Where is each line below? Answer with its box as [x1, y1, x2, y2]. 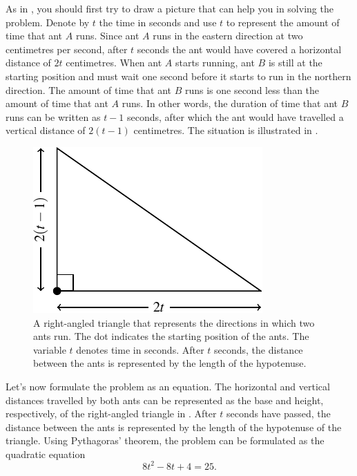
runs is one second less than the [184, 82, 320, 97]
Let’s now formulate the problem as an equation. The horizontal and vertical [6, 379, 330, 393]
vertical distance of [6, 123, 86, 137]
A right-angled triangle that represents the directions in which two [33, 315, 315, 330]
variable [33, 342, 66, 356]
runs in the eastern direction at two [153, 28, 303, 43]
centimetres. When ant [66, 55, 162, 70]
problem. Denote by [6, 15, 90, 29]
